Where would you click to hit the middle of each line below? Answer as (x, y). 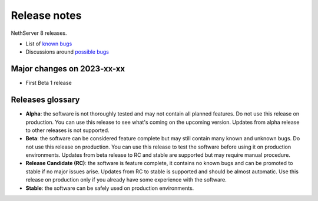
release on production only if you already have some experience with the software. (126, 180)
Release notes (46, 15)
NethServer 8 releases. (39, 33)
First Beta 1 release (49, 83)
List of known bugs (49, 44)
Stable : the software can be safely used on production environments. (110, 188)
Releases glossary (45, 100)
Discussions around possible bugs (67, 52)
